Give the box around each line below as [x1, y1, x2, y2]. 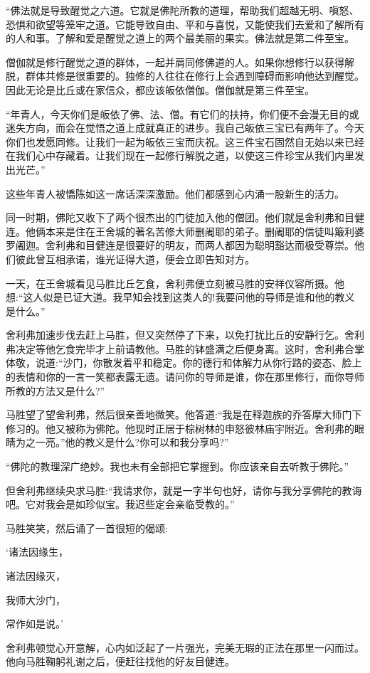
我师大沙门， [6, 592, 65, 607]
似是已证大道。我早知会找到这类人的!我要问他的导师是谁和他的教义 [43, 290, 355, 304]
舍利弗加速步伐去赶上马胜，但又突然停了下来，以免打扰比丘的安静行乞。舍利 [6, 327, 364, 342]
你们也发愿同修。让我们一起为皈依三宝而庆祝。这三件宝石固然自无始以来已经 [6, 134, 364, 149]
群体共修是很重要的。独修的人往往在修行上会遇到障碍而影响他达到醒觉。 [25, 68, 364, 83]
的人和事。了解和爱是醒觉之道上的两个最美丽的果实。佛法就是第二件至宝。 [6, 31, 354, 46]
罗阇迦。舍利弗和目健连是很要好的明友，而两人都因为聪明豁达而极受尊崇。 [6, 238, 354, 253]
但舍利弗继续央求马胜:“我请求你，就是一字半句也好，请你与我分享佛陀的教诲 [6, 482, 362, 497]
